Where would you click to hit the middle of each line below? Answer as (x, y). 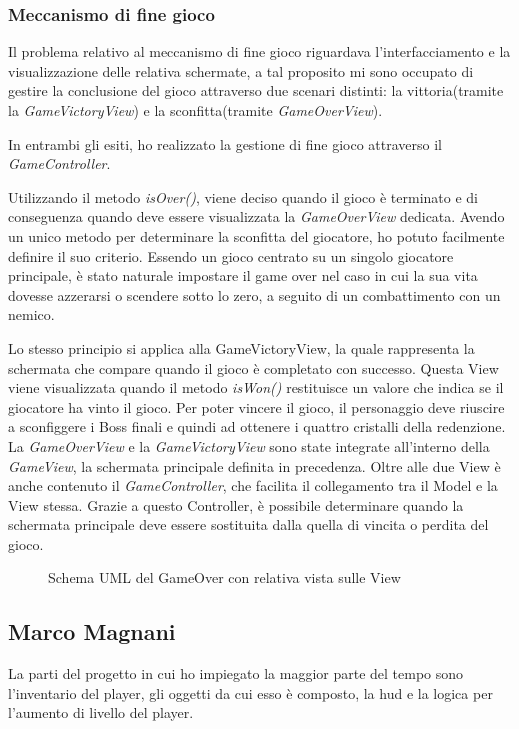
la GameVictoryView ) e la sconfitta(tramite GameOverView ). (195, 110)
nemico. (31, 314)
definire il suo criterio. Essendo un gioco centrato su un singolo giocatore (231, 255)
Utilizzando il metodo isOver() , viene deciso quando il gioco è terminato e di (243, 196)
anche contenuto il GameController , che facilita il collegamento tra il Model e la (253, 485)
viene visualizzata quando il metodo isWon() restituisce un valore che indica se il (256, 387)
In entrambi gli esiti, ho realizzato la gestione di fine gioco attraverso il (225, 143)
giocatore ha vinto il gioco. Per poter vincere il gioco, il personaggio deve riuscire (256, 406)
